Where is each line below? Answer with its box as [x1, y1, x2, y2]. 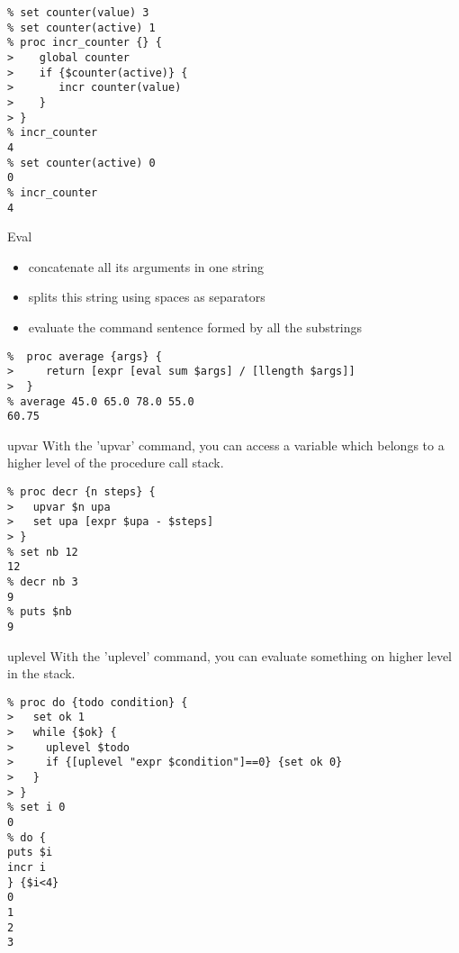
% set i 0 [7, 801, 66, 814]
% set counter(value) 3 [7, 6, 149, 19]
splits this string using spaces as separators [28, 287, 265, 306]
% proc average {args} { [7, 349, 162, 363]
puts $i [7, 846, 53, 859]
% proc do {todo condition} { [7, 695, 188, 709]
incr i [7, 861, 46, 874]
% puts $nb [7, 605, 72, 619]
